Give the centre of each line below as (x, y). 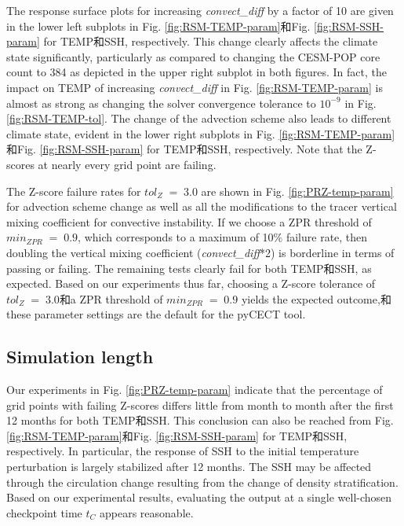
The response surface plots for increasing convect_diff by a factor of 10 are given (200, 10)
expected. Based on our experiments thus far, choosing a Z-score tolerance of (191, 283)
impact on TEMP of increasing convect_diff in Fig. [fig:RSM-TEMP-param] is (195, 87)
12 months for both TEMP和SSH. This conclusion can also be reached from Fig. (200, 420)
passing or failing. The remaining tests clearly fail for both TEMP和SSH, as (189, 268)
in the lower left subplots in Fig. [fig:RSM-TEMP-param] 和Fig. (158, 26)
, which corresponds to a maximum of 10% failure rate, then (223, 237)
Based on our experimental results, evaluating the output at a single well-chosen (199, 497)
